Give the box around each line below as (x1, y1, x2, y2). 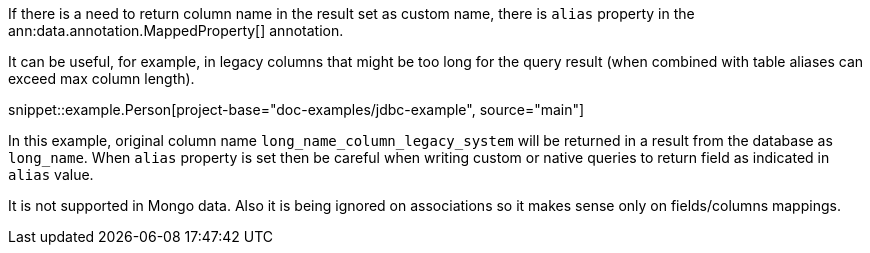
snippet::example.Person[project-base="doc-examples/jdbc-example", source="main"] (8, 101, 585, 118)
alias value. (8, 166, 94, 183)
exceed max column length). (8, 70, 195, 87)
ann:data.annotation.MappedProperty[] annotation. (8, 22, 344, 39)
